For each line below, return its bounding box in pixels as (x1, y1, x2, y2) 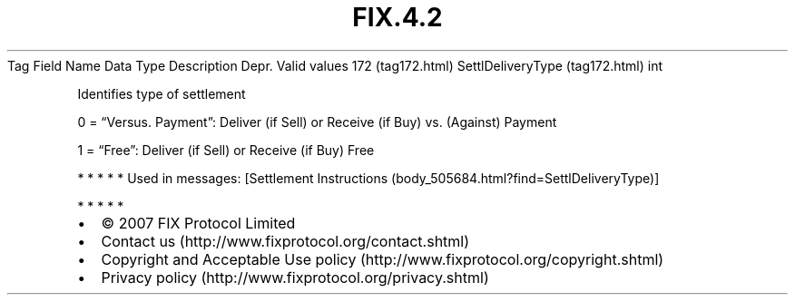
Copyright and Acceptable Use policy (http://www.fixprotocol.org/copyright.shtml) (101, 249, 664, 268)
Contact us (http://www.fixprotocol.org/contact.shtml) (101, 231, 470, 250)
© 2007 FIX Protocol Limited (101, 213, 296, 232)
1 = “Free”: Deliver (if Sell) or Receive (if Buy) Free (77, 141, 375, 158)
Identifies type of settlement (77, 85, 246, 102)
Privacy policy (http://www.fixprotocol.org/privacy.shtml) (101, 268, 489, 287)
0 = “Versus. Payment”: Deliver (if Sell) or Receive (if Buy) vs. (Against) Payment (77, 113, 557, 130)
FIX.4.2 (352, 2, 443, 33)
